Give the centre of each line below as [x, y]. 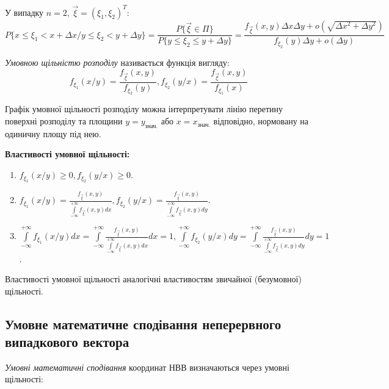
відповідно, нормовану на [261, 121]
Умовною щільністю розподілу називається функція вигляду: [117, 62]
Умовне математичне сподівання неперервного [143, 323]
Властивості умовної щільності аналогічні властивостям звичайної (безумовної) [153, 279]
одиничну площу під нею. [53, 133]
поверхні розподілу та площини [64, 121]
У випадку [24, 12]
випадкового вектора [67, 342]
